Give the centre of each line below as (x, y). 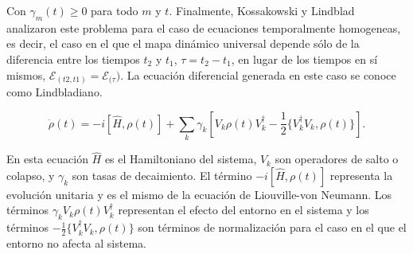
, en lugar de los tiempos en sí (304, 59)
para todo (115, 10)
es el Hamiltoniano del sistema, (181, 159)
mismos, (26, 74)
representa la (361, 175)
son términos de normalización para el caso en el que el (272, 227)
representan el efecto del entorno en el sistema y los (244, 210)
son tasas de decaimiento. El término (162, 175)
